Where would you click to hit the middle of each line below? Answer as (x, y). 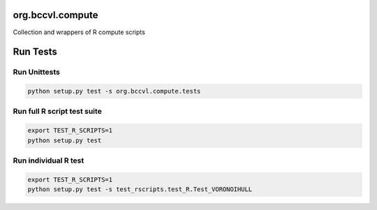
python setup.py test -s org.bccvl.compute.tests (114, 91)
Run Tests (35, 52)
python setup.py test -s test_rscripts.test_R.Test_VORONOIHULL (140, 189)
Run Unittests (37, 72)
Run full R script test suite (58, 112)
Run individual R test (49, 160)
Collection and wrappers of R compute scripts (79, 32)
